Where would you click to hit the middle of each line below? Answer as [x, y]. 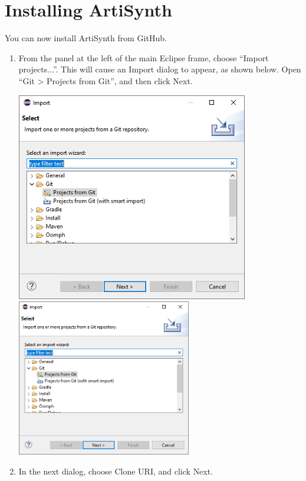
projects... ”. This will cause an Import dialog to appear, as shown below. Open [160, 69]
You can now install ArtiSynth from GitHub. [86, 38]
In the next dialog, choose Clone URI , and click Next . [116, 471]
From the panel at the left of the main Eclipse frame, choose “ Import [144, 57]
